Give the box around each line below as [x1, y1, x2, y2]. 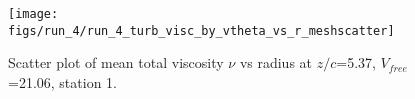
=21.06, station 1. [8, 71, 117, 92]
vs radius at [239, 52, 313, 73]
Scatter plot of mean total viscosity [8, 52, 224, 73]
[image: [8, 7, 59, 21]
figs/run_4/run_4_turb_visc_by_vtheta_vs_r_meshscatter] [8, 23, 395, 38]
